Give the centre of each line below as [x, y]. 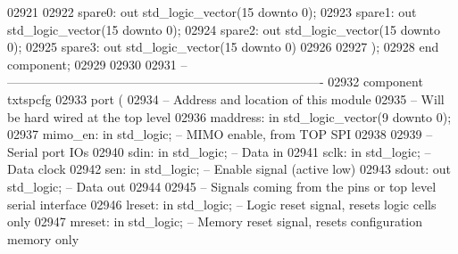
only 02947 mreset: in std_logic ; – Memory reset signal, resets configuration [215, 221]
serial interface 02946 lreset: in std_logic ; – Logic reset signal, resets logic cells [222, 204]
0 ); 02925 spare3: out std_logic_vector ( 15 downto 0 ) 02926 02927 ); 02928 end [223, 47]
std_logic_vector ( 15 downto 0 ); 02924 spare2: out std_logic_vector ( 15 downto [224, 29]
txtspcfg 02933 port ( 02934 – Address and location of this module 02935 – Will [226, 98]
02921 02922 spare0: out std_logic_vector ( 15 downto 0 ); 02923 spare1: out [212, 12]
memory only [43, 238]
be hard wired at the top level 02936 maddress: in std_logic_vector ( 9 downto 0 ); [229, 116]
